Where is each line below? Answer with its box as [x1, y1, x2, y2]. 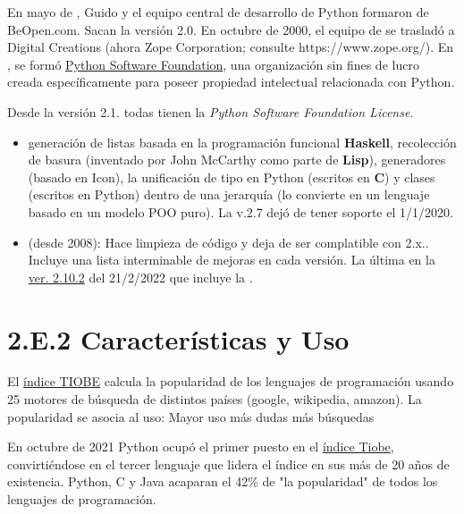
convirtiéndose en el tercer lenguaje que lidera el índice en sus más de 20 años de [7, 454, 450, 473]
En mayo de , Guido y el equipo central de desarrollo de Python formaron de [7, 3, 429, 21]
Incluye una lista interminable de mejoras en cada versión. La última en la [28, 250, 435, 269]
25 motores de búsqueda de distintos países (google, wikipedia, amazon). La [7, 390, 422, 409]
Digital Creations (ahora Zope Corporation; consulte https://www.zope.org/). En [7, 38, 454, 56]
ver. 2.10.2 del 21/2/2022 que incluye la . [28, 267, 253, 286]
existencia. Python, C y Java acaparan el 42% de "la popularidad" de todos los [7, 472, 438, 491]
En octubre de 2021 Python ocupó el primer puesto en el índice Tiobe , [7, 437, 394, 456]
